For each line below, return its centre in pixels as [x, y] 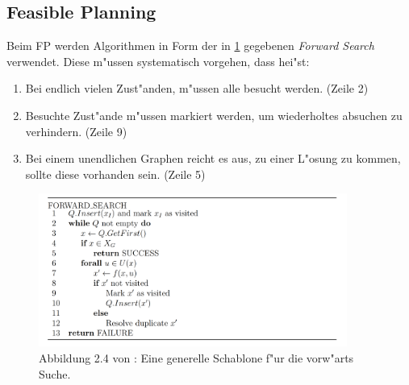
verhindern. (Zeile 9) [76, 131]
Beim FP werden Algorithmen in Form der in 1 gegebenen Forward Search [190, 46]
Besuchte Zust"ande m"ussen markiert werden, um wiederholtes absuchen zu [214, 115]
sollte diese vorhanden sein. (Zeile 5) [115, 174]
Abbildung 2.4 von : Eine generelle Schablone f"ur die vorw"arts [196, 358]
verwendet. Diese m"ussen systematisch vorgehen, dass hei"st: [158, 61]
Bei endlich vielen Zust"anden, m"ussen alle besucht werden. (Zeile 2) [197, 88]
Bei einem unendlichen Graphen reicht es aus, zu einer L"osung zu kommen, [213, 158]
